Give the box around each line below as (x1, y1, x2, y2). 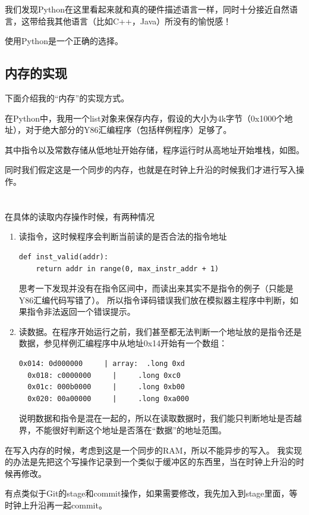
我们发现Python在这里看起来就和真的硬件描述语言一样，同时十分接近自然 (5, 3, 289, 15)
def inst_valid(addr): (18, 252, 109, 261)
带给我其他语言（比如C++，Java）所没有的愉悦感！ (29, 14, 232, 27)
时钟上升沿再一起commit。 (5, 499, 107, 511)
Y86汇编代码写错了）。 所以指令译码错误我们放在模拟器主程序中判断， (18, 293, 290, 306)
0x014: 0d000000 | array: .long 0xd (18, 359, 185, 368)
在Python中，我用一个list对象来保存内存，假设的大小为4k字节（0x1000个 (5, 111, 285, 124)
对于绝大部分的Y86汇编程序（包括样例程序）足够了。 (25, 123, 232, 136)
